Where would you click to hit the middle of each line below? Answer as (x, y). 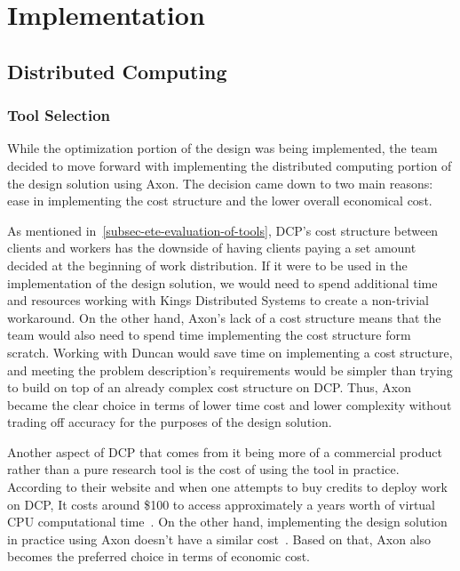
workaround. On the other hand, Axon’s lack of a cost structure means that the (224, 317)
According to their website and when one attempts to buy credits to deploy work (227, 487)
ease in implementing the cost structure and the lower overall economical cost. (220, 201)
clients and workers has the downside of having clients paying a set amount (212, 248)
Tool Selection (59, 115)
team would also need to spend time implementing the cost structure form (209, 335)
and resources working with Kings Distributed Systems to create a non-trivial (218, 300)
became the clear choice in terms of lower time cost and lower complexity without (230, 404)
